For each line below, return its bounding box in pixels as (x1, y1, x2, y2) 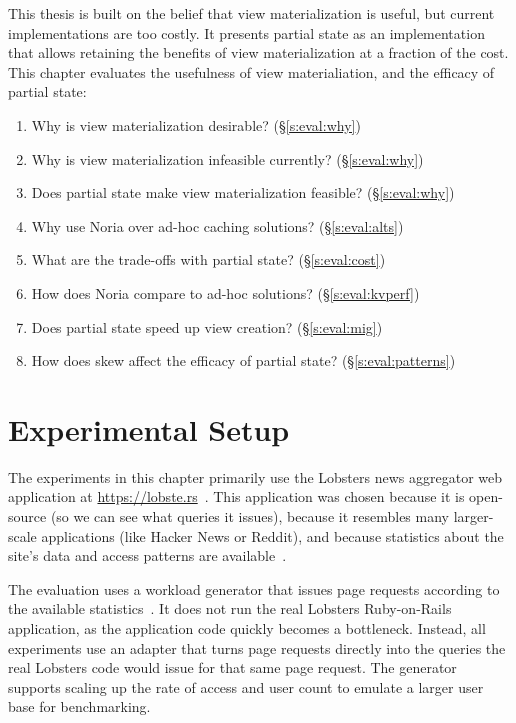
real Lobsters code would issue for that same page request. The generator (8, 657, 457, 678)
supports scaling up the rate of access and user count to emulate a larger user (8, 676, 484, 697)
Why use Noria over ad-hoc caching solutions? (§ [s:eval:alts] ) (31, 215, 404, 236)
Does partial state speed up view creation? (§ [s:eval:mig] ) (31, 316, 383, 337)
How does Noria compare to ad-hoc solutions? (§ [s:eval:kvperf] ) (31, 282, 420, 303)
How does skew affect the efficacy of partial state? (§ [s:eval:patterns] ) (31, 350, 456, 371)
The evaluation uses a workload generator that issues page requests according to (8, 578, 500, 599)
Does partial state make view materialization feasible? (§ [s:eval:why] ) (31, 182, 455, 203)
